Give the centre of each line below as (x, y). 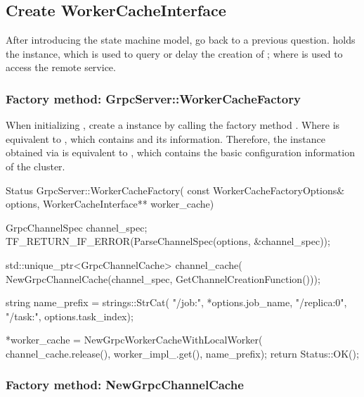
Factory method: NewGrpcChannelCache (125, 385)
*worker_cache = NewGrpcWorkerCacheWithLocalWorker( (134, 340)
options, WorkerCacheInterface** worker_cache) (110, 204)
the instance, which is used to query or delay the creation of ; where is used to (174, 53)
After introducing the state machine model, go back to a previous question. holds (181, 40)
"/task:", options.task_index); (70, 316)
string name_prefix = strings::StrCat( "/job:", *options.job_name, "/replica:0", (176, 302)
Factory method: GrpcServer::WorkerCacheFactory (153, 98)
